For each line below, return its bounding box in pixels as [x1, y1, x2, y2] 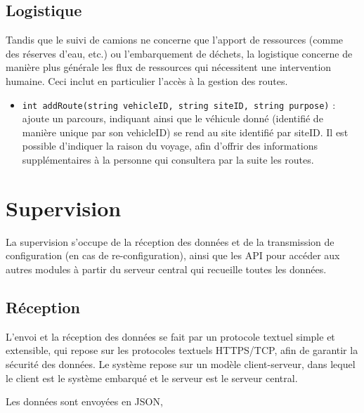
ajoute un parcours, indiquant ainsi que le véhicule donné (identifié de [22, 111, 323, 126]
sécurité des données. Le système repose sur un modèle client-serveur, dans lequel [6, 356, 356, 371]
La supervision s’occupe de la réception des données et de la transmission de [6, 234, 334, 249]
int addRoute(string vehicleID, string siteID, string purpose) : [22, 97, 336, 112]
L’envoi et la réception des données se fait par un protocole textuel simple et [6, 329, 335, 343]
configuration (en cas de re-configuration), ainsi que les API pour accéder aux [6, 248, 340, 263]
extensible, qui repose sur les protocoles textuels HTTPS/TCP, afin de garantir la [6, 343, 358, 358]
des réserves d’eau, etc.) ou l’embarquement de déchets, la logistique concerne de [6, 46, 353, 60]
